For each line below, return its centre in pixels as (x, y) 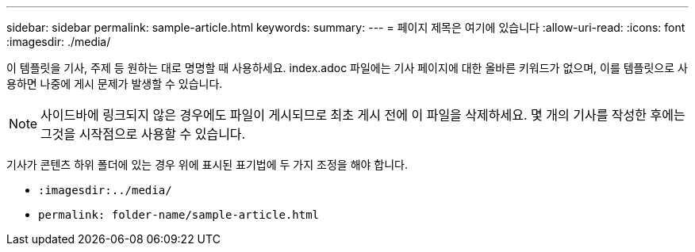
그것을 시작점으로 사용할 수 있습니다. (143, 134)
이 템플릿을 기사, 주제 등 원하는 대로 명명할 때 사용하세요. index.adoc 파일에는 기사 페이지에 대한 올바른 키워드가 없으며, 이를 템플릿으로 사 (347, 68)
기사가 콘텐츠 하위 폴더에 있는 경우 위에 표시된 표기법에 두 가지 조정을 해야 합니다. (207, 164)
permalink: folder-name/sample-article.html (179, 215)
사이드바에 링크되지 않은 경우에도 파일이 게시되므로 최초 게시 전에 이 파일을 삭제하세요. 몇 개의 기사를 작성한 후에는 (363, 115)
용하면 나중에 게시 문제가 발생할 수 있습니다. (115, 84)
